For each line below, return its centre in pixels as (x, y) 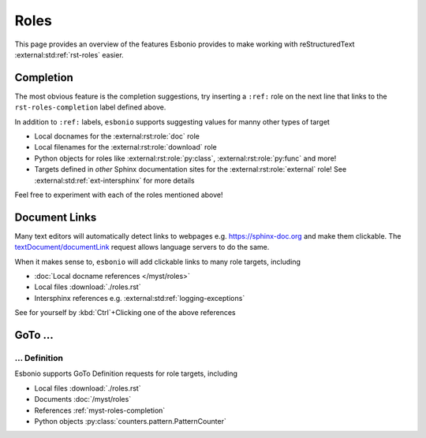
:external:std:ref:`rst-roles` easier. (69, 54)
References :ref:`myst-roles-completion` (100, 410)
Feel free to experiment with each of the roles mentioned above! (119, 195)
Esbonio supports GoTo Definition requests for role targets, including (126, 373)
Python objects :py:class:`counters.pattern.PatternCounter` (130, 421)
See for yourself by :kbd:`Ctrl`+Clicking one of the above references (125, 313)
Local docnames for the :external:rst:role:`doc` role (117, 136)
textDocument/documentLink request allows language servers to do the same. (142, 247)
